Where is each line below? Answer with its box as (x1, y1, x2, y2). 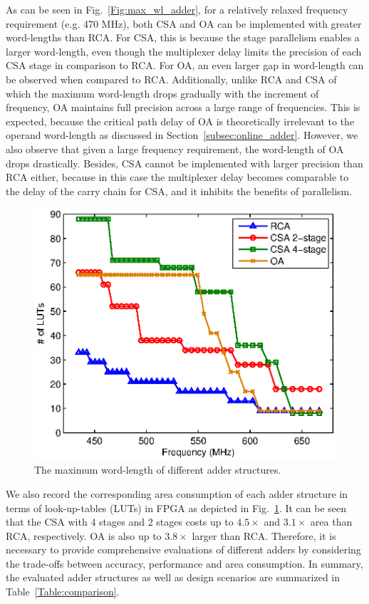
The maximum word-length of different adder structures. (34, 462, 281, 477)
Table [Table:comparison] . (6, 584, 120, 599)
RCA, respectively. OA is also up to (6, 528, 162, 543)
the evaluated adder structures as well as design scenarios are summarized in (6, 570, 341, 585)
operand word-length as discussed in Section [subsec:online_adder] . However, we (6, 127, 358, 142)
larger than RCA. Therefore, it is (192, 528, 336, 543)
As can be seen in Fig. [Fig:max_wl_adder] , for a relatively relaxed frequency (6, 2, 348, 16)
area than (310, 514, 353, 529)
